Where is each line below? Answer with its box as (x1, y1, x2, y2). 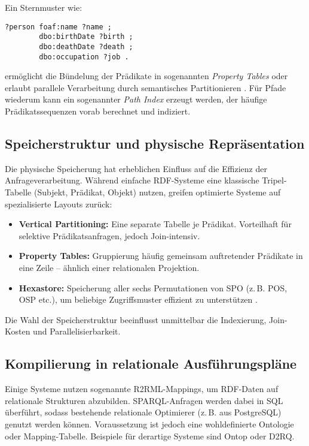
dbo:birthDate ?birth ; (39, 32, 133, 41)
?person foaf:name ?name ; (5, 22, 112, 31)
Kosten (5, 325, 30, 337)
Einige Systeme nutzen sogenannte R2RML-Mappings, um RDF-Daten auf (5, 382, 279, 395)
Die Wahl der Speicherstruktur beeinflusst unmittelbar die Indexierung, (5, 313, 267, 326)
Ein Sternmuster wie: (5, 1, 82, 13)
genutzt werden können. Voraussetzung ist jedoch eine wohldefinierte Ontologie (5, 417, 294, 430)
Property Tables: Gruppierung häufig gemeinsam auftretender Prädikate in (19, 249, 303, 262)
